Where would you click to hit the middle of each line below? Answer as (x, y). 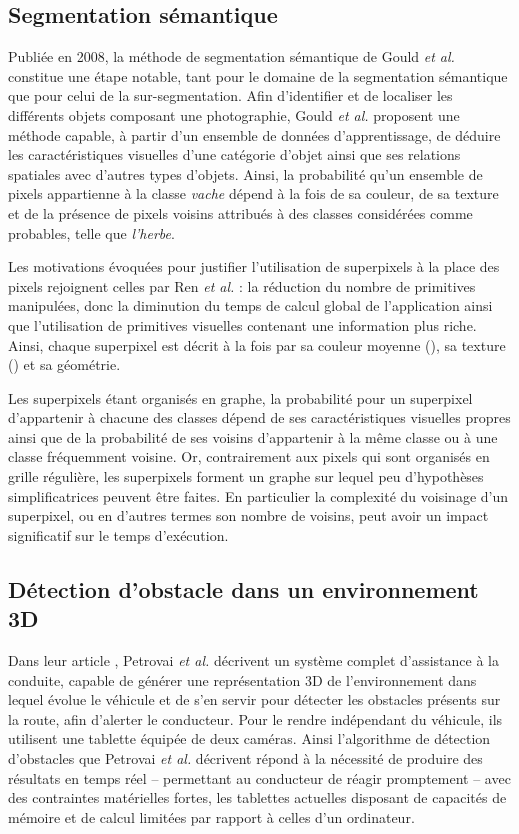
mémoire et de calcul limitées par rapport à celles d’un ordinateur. (211, 816)
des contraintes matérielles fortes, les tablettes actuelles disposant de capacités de (257, 797)
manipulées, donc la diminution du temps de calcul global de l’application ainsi (250, 305)
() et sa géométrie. (64, 364)
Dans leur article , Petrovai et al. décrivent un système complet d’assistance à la (253, 660)
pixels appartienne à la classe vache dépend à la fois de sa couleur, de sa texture (253, 193)
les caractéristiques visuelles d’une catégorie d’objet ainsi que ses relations (234, 154)
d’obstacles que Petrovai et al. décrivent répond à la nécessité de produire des (245, 758)
